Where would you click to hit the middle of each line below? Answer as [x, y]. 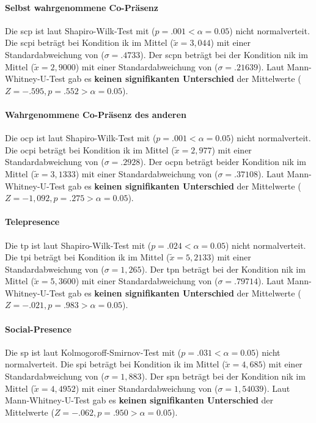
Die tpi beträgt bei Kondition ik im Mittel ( [87, 257]
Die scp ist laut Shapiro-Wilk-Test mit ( [80, 30]
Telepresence [32, 222]
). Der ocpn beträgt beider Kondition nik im [223, 162]
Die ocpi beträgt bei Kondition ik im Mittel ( [90, 149]
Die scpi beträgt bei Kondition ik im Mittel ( [89, 42]
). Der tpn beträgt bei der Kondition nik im [223, 269]
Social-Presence [38, 329]
